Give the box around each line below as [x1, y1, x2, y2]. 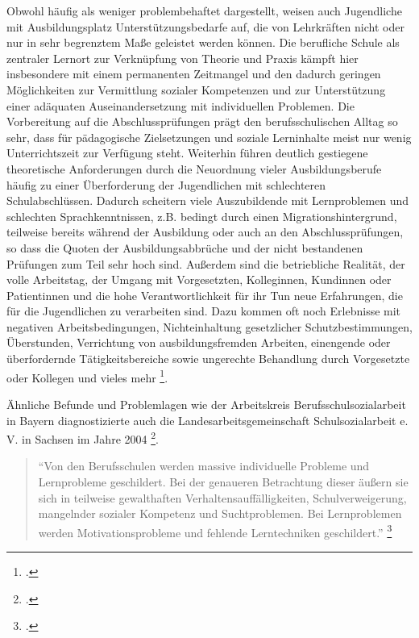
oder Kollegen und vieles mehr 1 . [6, 366, 168, 386]
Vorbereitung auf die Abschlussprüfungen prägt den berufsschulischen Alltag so [6, 113, 398, 130]
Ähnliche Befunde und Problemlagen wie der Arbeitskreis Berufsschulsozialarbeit [6, 395, 406, 412]
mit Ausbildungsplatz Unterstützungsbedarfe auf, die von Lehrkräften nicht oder [6, 18, 404, 35]
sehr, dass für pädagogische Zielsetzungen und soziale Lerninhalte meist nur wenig [6, 128, 412, 145]
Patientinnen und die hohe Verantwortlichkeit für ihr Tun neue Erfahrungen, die [6, 286, 403, 303]
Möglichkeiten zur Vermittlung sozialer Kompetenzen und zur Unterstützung [6, 81, 386, 98]
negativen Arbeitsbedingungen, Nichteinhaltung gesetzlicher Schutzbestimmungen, [6, 318, 413, 335]
